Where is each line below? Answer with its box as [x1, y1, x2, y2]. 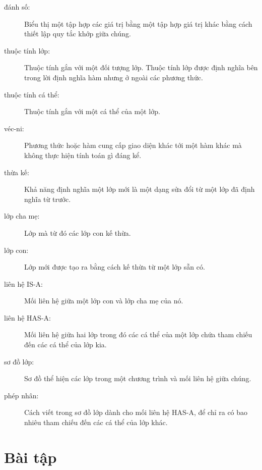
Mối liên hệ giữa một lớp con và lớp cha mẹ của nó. [24, 295, 183, 306]
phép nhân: [4, 390, 39, 400]
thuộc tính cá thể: [4, 89, 59, 99]
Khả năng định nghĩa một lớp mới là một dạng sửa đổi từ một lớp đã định [24, 184, 255, 194]
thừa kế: [4, 167, 29, 177]
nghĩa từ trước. [24, 193, 71, 204]
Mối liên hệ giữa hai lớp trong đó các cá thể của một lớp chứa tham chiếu [24, 329, 252, 340]
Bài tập [4, 446, 57, 467]
